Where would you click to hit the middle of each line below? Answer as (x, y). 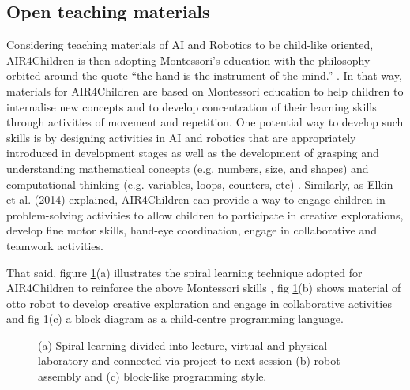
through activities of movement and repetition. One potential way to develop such (205, 122)
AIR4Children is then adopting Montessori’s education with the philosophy (188, 60)
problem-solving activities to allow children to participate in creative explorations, (205, 214)
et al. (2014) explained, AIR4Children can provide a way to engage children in (196, 199)
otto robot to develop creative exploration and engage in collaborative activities (199, 303)
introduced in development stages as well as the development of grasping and (193, 153)
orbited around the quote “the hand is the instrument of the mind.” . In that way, (204, 75)
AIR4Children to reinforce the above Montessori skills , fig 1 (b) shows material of (204, 288)
